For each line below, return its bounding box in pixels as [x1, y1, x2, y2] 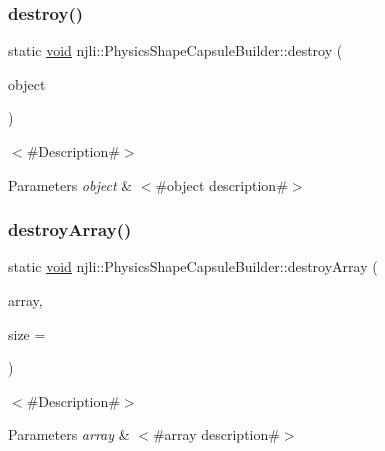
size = [8, 323, 46, 344]
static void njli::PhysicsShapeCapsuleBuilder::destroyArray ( [8, 256, 378, 277]
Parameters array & [8, 424, 130, 445]
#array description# [152, 424, 280, 445]
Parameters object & [8, 174, 133, 195]
